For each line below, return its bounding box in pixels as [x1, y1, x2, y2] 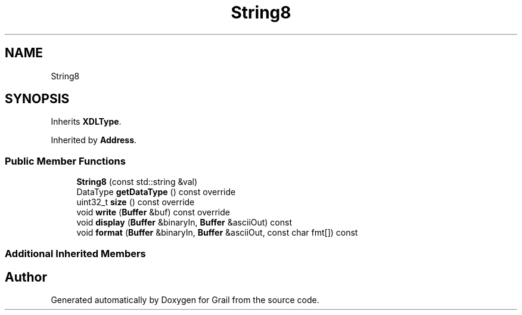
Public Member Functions [5, 155, 126, 167]
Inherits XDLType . [51, 116, 122, 127]
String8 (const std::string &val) [76, 177, 198, 187]
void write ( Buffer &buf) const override [76, 207, 230, 218]
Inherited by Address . [51, 135, 137, 146]
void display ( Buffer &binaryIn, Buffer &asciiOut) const [76, 217, 293, 228]
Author [5, 269, 47, 285]
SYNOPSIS [5, 91, 70, 107]
